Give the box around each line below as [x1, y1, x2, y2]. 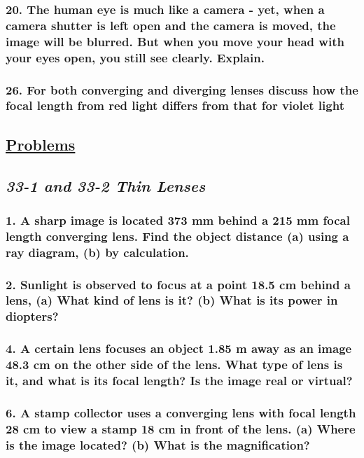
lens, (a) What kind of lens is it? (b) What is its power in [6, 291, 338, 309]
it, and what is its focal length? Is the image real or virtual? [6, 372, 353, 389]
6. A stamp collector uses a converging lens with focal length [6, 403, 356, 421]
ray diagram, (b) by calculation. [6, 243, 189, 261]
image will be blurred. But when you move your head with [6, 32, 344, 50]
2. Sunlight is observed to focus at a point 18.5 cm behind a [6, 275, 351, 293]
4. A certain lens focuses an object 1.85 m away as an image [6, 340, 352, 357]
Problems [6, 133, 76, 155]
